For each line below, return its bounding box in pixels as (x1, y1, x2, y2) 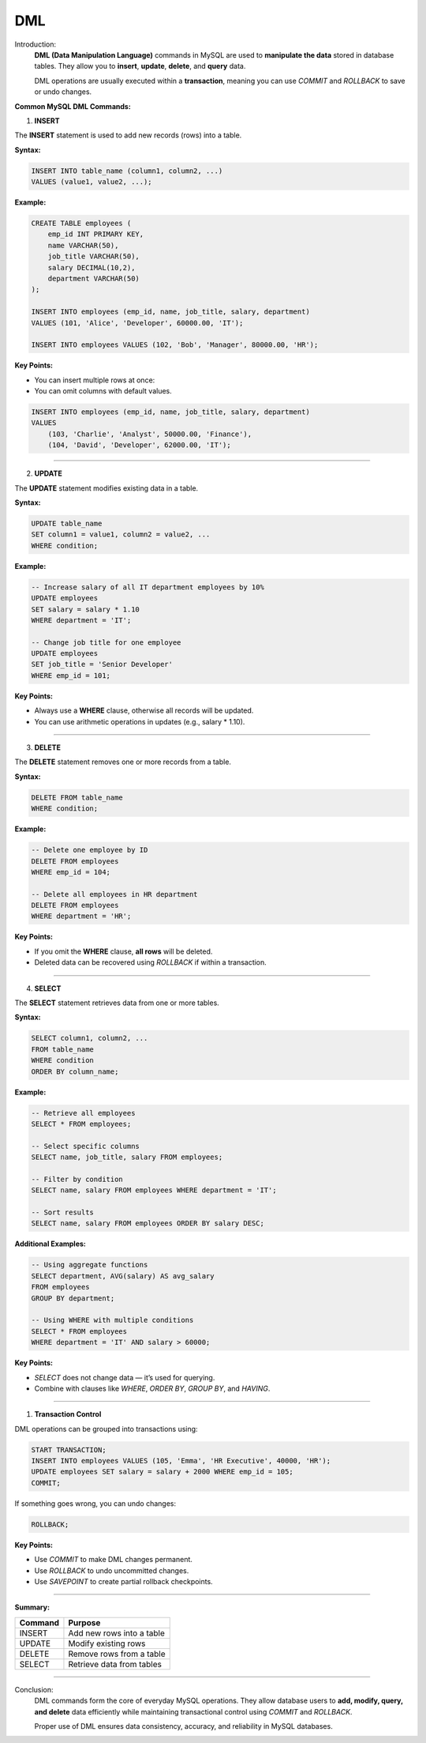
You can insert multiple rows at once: (34, 375, 155, 385)
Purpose (68, 1617, 101, 1628)
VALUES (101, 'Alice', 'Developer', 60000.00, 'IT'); (31, 318, 244, 327)
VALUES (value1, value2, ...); (31, 178, 153, 186)
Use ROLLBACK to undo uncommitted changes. (34, 1565, 189, 1575)
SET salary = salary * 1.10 (31, 604, 140, 614)
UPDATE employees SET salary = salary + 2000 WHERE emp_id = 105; (31, 1467, 293, 1477)
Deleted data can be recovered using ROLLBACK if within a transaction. (34, 958, 267, 967)
